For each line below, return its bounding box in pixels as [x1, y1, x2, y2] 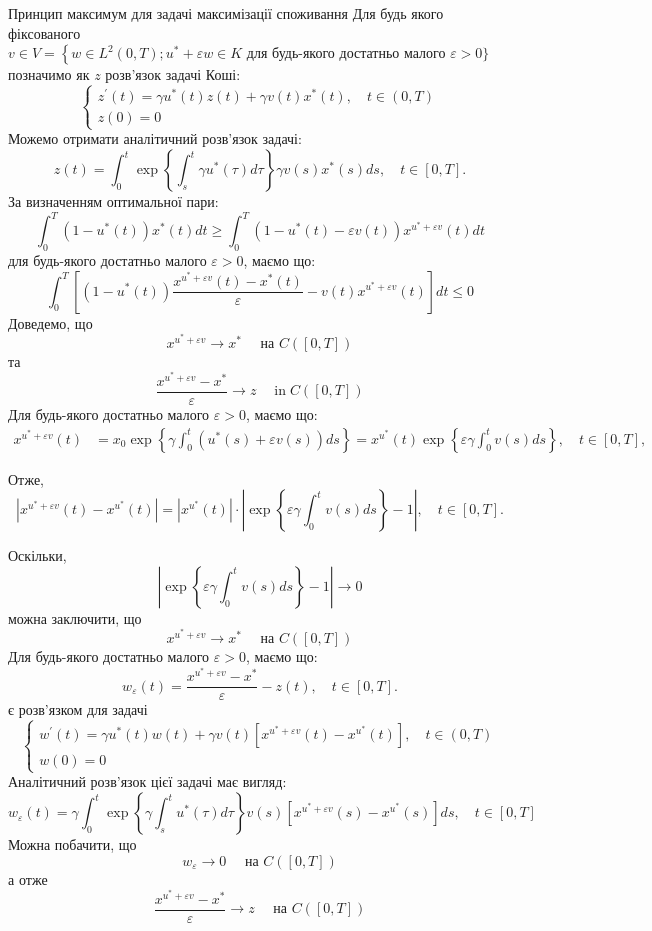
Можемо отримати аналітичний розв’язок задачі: [8, 128, 302, 149]
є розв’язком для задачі [8, 699, 148, 720]
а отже [8, 868, 48, 889]
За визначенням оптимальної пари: [8, 191, 219, 212]
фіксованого [8, 22, 81, 43]
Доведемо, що [8, 312, 93, 333]
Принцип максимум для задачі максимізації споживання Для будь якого [8, 3, 444, 23]
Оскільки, [8, 545, 67, 566]
